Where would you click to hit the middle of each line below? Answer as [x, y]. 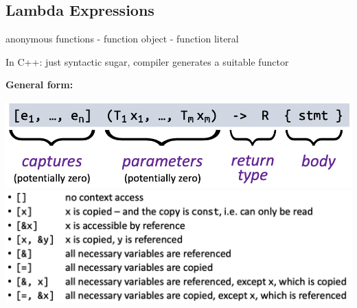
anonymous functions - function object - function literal [122, 39]
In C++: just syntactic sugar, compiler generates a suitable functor [147, 61]
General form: [39, 85]
